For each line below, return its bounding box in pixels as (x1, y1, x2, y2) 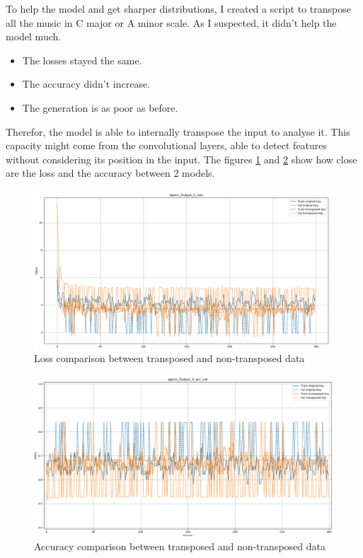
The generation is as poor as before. (22, 100, 178, 115)
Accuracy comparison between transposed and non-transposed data (34, 539, 325, 554)
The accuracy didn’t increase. (22, 76, 151, 91)
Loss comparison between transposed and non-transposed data (34, 351, 305, 366)
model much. (6, 29, 62, 44)
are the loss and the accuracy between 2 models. (6, 165, 215, 180)
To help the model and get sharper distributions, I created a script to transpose (6, 1, 351, 16)
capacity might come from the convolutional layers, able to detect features (6, 138, 328, 153)
